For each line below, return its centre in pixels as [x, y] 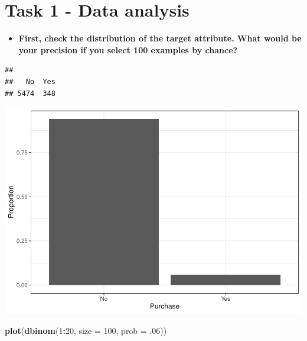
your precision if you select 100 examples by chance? [128, 49]
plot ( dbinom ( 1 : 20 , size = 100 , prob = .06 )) [86, 330]
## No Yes [30, 81]
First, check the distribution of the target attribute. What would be [160, 38]
